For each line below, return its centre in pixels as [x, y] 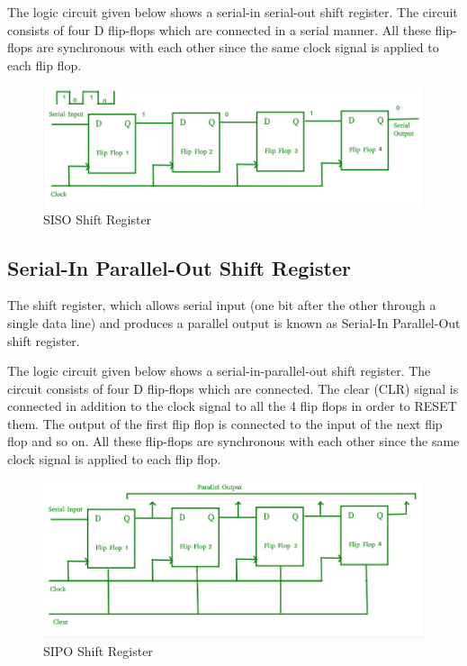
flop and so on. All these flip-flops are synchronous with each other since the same [233, 441]
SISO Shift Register [98, 219]
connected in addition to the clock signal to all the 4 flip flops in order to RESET [232, 406]
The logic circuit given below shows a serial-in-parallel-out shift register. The [219, 371]
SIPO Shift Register [98, 650]
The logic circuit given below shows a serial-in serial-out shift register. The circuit [233, 12]
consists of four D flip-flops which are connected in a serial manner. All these [219, 29]
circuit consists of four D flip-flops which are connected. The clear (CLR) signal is [233, 388]
